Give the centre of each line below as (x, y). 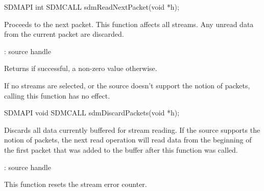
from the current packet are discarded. (64, 34)
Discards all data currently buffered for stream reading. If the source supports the (132, 129)
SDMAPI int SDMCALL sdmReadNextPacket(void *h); (92, 7)
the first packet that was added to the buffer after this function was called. (121, 149)
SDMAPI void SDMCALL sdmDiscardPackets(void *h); (92, 113)
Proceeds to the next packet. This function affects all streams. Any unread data (129, 24)
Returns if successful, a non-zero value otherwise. (81, 68)
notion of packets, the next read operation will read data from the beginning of (128, 140)
